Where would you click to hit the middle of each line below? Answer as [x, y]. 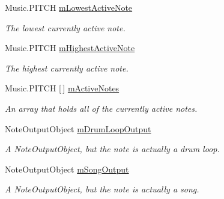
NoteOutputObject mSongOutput [67, 169]
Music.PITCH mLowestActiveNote [69, 7]
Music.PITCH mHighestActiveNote [70, 48]
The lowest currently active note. [65, 27]
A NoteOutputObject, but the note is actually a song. [102, 189]
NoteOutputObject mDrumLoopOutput [78, 128]
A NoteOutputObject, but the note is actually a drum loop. [112, 149]
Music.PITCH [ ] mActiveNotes [62, 88]
